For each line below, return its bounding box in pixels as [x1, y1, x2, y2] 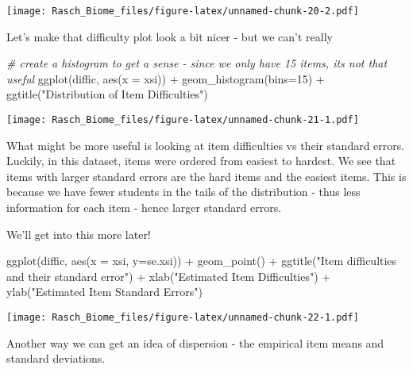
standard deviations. [6, 350, 106, 367]
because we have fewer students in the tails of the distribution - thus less [6, 183, 361, 200]
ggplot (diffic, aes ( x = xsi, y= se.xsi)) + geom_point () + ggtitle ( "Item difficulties [6, 252, 397, 269]
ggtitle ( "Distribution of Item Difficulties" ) [6, 86, 208, 102]
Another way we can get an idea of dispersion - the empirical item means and [6, 334, 384, 351]
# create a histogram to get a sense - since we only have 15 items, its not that [6, 55, 388, 71]
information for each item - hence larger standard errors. [6, 199, 282, 216]
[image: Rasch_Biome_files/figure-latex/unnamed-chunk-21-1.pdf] [6, 114, 359, 126]
